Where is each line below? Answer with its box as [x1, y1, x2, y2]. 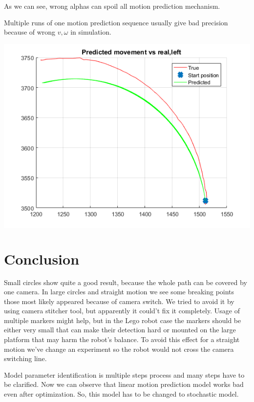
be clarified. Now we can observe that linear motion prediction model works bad [4, 379, 244, 389]
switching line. [4, 353, 47, 364]
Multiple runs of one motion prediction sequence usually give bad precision [4, 17, 228, 27]
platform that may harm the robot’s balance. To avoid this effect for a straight [4, 334, 240, 345]
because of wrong [4, 27, 56, 37]
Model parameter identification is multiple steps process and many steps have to [4, 369, 245, 380]
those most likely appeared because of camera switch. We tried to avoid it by [4, 296, 234, 306]
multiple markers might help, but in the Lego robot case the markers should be [4, 315, 241, 325]
